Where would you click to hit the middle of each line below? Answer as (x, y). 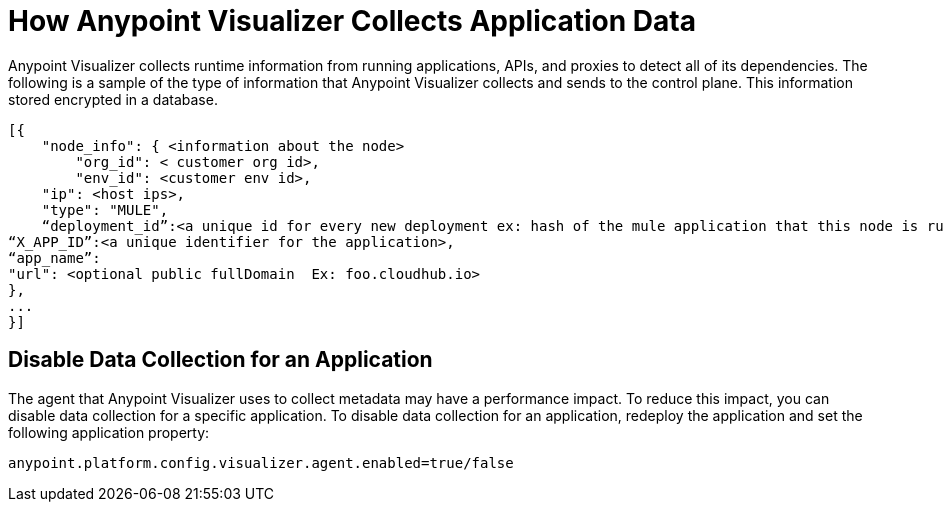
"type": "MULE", (105, 209)
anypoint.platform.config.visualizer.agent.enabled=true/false (261, 462)
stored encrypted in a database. (113, 99)
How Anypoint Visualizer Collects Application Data (352, 21)
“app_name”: (54, 257)
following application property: (109, 432)
